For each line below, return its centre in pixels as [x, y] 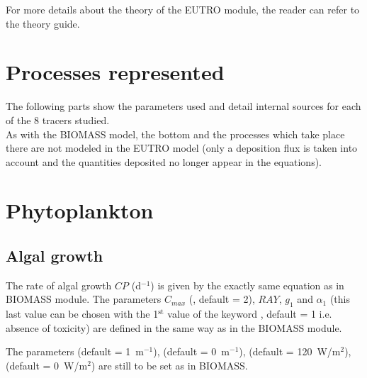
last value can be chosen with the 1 [82, 314]
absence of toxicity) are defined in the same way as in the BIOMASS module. [174, 327]
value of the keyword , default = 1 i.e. [250, 314]
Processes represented [115, 72]
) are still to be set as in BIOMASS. [169, 366]
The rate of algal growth [59, 285]
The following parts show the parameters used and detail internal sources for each [183, 106]
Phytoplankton [80, 210]
